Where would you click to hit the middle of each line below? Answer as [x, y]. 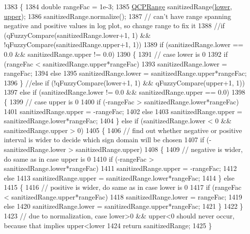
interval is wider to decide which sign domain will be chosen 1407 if [104, 140]
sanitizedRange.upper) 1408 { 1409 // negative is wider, [159, 149]
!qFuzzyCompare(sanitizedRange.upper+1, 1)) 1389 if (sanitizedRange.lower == [124, 44]
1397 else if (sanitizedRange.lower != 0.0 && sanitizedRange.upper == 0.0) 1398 [125, 92]
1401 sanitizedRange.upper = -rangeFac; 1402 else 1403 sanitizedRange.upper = [123, 111]
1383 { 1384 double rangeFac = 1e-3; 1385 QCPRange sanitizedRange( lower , [118, 6]
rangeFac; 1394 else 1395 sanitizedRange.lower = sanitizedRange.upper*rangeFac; [125, 73]
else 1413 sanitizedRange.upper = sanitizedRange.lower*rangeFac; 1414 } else [119, 177]
